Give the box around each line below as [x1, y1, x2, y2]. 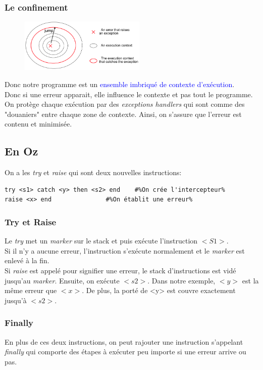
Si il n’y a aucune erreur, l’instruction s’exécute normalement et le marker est [5, 245, 245, 256]
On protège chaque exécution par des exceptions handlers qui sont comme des [5, 99, 245, 109]
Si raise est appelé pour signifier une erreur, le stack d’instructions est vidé [5, 265, 236, 275]
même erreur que [5, 285, 57, 296]
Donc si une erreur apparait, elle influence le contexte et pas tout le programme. [5, 89, 253, 99]
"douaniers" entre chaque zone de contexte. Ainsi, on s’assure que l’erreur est [5, 108, 242, 119]
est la [242, 275, 259, 285]
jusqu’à [5, 295, 27, 305]
